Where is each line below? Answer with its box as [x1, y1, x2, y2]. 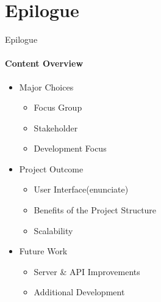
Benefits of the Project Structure [34, 204, 157, 216]
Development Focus [34, 142, 107, 155]
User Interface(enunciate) [34, 183, 129, 196]
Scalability [34, 224, 73, 237]
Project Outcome [19, 162, 84, 175]
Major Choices [19, 80, 74, 93]
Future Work [19, 245, 68, 257]
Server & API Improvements [34, 265, 140, 278]
